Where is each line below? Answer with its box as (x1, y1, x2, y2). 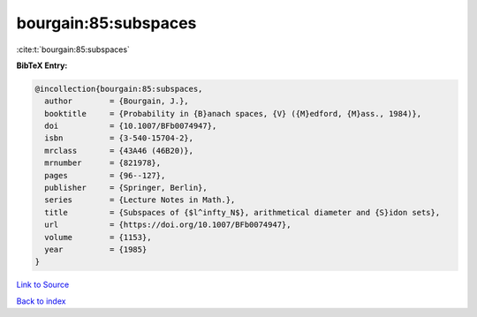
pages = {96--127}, (44, 170, 166, 180)
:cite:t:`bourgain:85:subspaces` (16, 44, 130, 55)
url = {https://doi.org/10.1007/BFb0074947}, (44, 220, 291, 230)
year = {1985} (44, 245, 148, 254)
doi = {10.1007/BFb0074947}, (44, 121, 217, 132)
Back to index (16, 296, 66, 306)
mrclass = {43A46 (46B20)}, (44, 146, 194, 155)
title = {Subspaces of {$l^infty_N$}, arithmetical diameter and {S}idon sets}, (44, 208, 441, 217)
